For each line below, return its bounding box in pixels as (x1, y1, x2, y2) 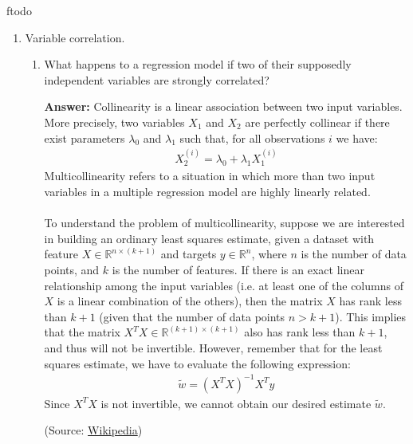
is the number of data (301, 246, 407, 262)
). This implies (335, 308, 407, 324)
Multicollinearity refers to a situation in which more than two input (44, 167, 376, 184)
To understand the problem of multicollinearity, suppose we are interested (44, 214, 405, 231)
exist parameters (44, 129, 125, 146)
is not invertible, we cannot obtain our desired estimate (100, 395, 372, 411)
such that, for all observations (179, 129, 325, 146)
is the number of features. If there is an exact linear (112, 261, 364, 277)
